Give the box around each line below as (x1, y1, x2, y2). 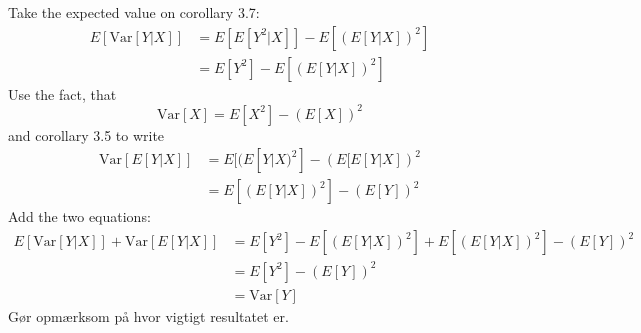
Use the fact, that (8, 83, 117, 104)
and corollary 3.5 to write (8, 124, 165, 145)
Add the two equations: (8, 206, 151, 227)
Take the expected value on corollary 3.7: (8, 2, 260, 22)
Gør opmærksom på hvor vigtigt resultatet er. (8, 305, 289, 326)
